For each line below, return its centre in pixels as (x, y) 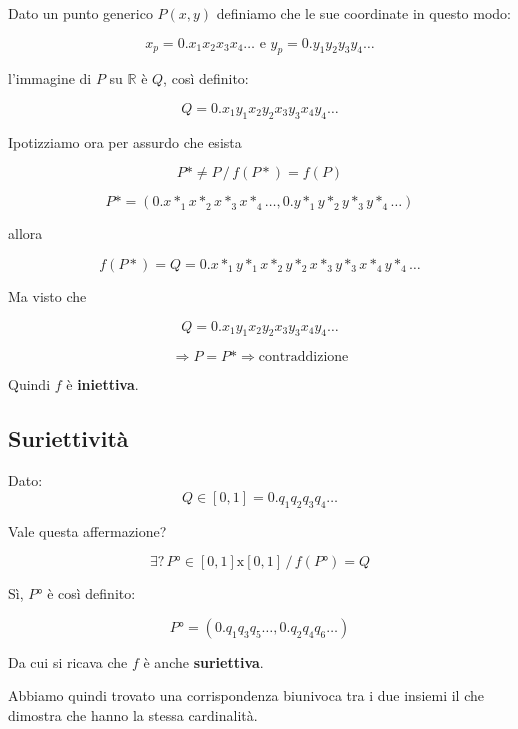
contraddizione (303, 357)
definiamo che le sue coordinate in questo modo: (364, 13)
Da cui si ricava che (68, 661)
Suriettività (68, 438)
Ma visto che (47, 295)
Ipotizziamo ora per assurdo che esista (125, 141)
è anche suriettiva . (203, 661)
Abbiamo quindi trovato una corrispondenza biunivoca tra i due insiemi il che (246, 695)
